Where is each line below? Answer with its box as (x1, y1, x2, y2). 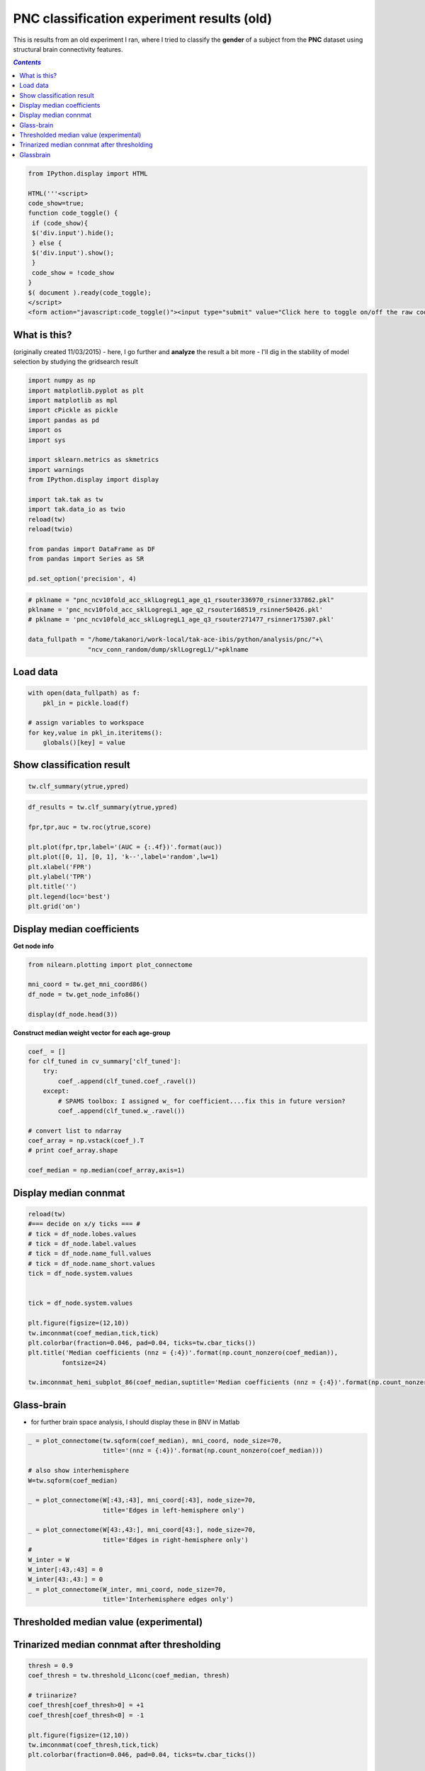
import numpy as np (28, 376, 96, 385)
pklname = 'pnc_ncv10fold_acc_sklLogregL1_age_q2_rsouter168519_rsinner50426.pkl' (28, 606, 324, 613)
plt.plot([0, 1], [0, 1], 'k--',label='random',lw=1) (28, 853, 219, 861)
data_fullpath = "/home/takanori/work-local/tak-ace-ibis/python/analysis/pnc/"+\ (28, 635, 324, 644)
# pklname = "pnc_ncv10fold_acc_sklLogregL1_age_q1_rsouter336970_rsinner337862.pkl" (28, 596, 334, 604)
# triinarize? (28, 1691, 77, 1699)
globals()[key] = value (42, 739, 125, 747)
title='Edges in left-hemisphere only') (103, 1506, 245, 1514)
